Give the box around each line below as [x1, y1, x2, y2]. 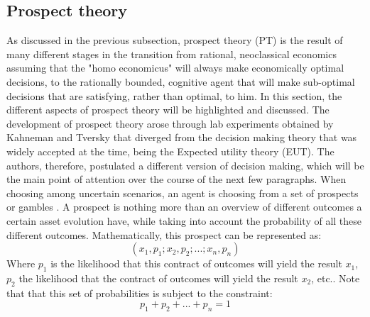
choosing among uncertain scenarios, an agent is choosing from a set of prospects [6, 185, 359, 200]
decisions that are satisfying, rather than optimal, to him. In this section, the [6, 88, 342, 103]
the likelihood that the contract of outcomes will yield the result [18, 270, 298, 285]
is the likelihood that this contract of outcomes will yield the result [50, 256, 342, 271]
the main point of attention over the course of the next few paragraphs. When [6, 172, 347, 187]
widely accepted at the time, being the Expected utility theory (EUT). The [6, 143, 334, 158]
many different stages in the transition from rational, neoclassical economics [6, 46, 337, 61]
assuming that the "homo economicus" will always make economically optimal [6, 60, 344, 75]
